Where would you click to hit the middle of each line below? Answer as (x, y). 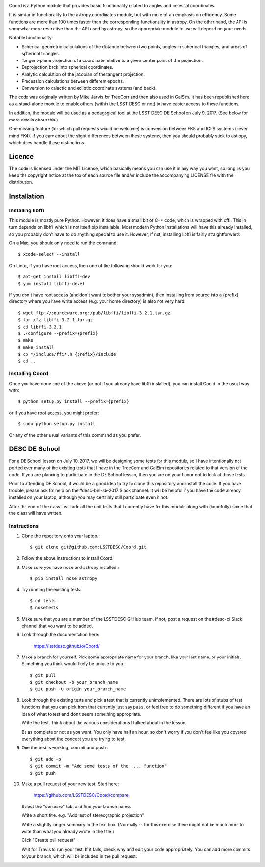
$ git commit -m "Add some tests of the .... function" (99, 766)
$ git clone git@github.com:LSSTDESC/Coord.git (88, 547)
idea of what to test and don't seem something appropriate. (81, 714)
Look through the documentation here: (60, 635)
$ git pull (43, 675)
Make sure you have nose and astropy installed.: (70, 567)
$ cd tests (43, 601)
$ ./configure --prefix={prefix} (58, 333)
